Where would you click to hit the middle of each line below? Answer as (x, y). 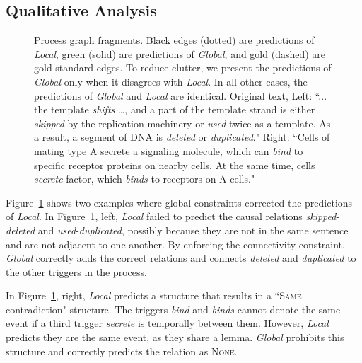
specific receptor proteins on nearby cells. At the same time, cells (175, 165)
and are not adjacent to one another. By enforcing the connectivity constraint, (175, 244)
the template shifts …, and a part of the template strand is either (175, 109)
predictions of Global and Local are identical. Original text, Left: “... (181, 95)
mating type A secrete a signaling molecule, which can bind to (169, 150)
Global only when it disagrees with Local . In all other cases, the (171, 81)
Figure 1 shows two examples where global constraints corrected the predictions (179, 202)
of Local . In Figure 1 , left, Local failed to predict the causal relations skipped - (173, 216)
